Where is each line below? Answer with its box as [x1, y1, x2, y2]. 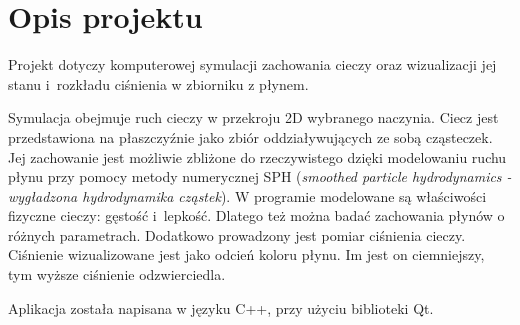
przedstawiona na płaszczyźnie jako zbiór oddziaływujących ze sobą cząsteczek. [8, 126, 493, 147]
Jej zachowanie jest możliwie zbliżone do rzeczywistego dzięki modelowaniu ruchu [8, 146, 507, 167]
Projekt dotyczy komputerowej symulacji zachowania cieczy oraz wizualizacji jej [8, 54, 497, 75]
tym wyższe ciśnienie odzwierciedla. [8, 264, 226, 285]
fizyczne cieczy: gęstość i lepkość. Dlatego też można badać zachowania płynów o [8, 205, 505, 226]
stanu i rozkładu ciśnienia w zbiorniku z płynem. [8, 73, 309, 94]
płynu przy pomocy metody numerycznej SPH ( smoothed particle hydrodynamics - [8, 166, 512, 187]
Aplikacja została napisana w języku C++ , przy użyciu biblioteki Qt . [8, 297, 434, 318]
